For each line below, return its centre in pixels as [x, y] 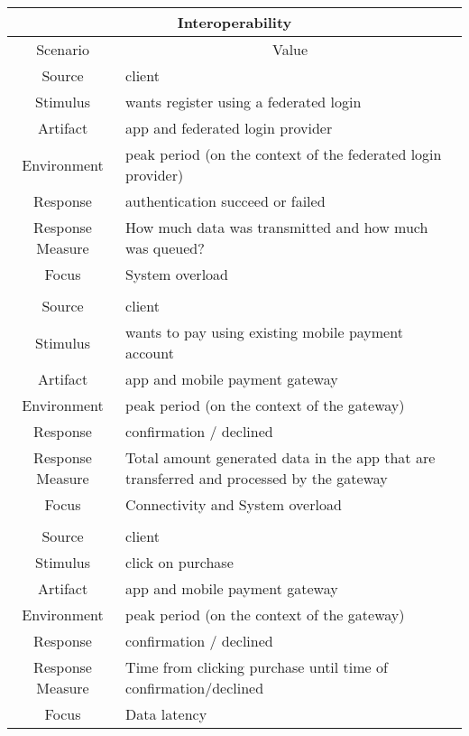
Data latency [166, 714]
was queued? [165, 248]
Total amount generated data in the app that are [280, 457]
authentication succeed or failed [225, 201]
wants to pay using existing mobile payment [264, 332]
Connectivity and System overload [234, 504]
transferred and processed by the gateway [257, 478]
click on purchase [179, 562]
